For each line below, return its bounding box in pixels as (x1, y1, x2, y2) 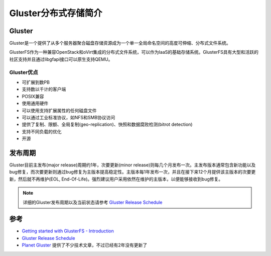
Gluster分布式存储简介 (9, 8, 102, 19)
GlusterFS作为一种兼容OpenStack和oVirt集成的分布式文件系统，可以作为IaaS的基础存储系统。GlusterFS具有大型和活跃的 (9, 49, 258, 55)
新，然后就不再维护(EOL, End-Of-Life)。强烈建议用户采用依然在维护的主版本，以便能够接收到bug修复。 (9, 176, 223, 182)
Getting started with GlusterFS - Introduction (22, 228, 114, 234)
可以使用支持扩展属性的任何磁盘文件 (22, 107, 97, 113)
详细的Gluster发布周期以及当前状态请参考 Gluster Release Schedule (23, 199, 163, 205)
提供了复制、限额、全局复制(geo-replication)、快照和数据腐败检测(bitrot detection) (22, 121, 193, 128)
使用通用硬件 (22, 101, 49, 107)
